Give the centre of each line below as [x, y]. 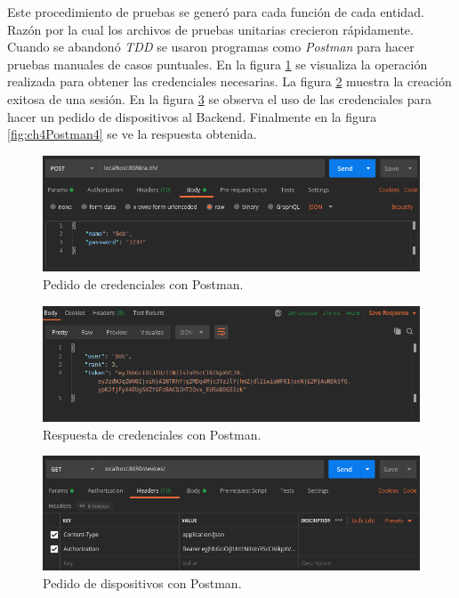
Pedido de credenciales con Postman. [143, 284]
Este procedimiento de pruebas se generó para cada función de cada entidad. [216, 12]
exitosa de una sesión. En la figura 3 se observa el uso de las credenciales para [219, 98]
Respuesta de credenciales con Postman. [152, 434]
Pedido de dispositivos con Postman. [142, 583]
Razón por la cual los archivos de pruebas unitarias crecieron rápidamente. [210, 29]
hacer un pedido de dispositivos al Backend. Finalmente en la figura [192, 116]
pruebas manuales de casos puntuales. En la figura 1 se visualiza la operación [217, 64]
